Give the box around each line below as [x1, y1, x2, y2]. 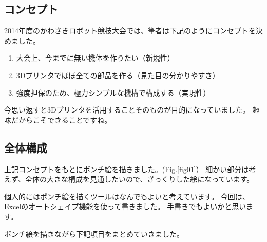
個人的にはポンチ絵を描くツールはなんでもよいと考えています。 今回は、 [4, 191, 250, 201]
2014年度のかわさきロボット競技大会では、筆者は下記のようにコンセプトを [4, 25, 256, 36]
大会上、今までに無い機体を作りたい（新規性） [16, 52, 175, 63]
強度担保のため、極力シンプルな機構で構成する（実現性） [16, 87, 211, 98]
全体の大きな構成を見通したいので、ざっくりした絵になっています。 [25, 174, 254, 184]
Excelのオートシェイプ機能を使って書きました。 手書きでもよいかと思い [4, 201, 246, 212]
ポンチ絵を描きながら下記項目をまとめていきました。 [4, 228, 184, 239]
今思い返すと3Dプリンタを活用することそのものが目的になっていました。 [4, 104, 250, 115]
